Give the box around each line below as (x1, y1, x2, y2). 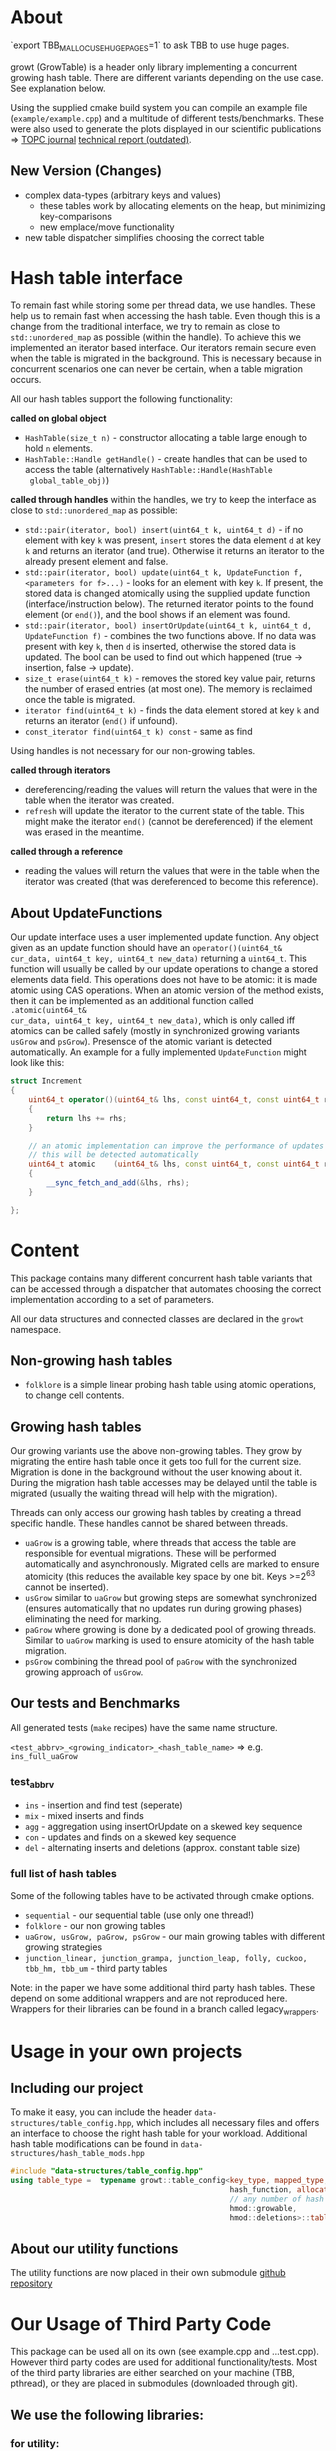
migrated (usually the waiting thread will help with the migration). (10, 1487, 278, 1500)
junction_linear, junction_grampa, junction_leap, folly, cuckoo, (24, 1953, 308, 1963)
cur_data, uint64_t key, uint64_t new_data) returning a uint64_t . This (10, 952, 307, 965)
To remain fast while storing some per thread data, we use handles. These (10, 299, 316, 311)
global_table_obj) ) (29, 474, 110, 486)
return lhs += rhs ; (46, 1113, 128, 1123)
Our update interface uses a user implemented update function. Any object (10, 931, 320, 943)
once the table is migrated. (24, 694, 136, 706)
